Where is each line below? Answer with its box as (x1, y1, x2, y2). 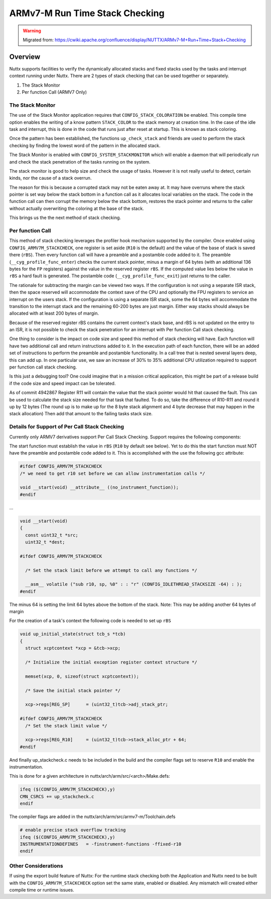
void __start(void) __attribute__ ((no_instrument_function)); (20, 485, 179, 490)
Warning (23, 28, 41, 34)
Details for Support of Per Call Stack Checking (9, 423, 124, 430)
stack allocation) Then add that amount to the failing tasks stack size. (9, 411, 153, 417)
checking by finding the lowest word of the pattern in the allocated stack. (9, 142, 161, 148)
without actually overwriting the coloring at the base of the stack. (9, 205, 144, 211)
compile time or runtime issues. (9, 886, 75, 893)
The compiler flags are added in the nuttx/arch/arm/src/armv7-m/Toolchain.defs (9, 813, 176, 820)
